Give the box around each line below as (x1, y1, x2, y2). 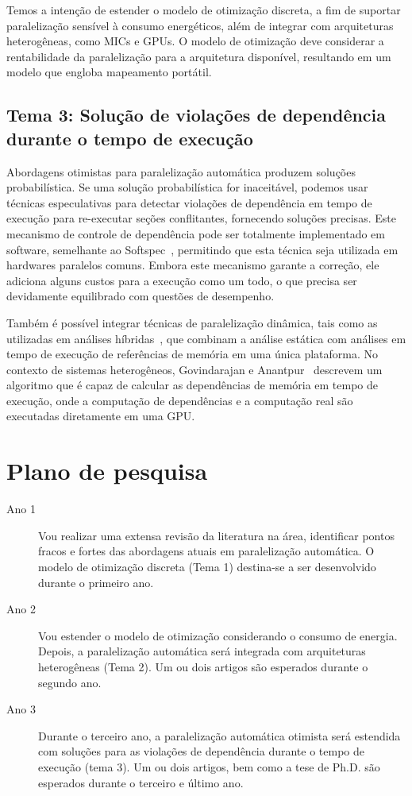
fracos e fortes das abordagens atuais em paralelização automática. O (38, 543, 375, 559)
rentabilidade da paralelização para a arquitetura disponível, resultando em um (6, 48, 391, 64)
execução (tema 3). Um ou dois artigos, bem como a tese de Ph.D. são (38, 758, 380, 775)
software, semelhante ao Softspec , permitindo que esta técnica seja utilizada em (6, 241, 399, 257)
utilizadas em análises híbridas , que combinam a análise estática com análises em (6, 330, 406, 346)
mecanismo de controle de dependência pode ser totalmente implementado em (6, 225, 385, 242)
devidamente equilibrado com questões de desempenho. (6, 288, 275, 304)
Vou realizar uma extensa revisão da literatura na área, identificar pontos (38, 527, 395, 543)
